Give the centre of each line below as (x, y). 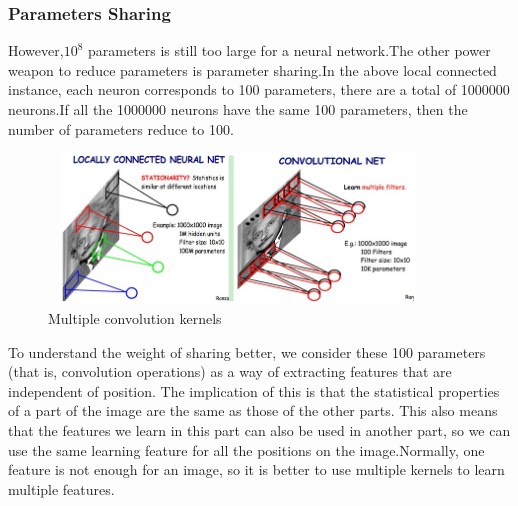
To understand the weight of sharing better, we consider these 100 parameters (247, 351)
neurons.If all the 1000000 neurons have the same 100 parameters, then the (238, 109)
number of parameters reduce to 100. (121, 128)
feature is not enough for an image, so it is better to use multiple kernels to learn (256, 469)
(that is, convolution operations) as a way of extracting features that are (230, 371)
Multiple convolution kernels (135, 317)
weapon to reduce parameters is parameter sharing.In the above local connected (252, 69)
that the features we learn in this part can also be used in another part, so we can (259, 429)
